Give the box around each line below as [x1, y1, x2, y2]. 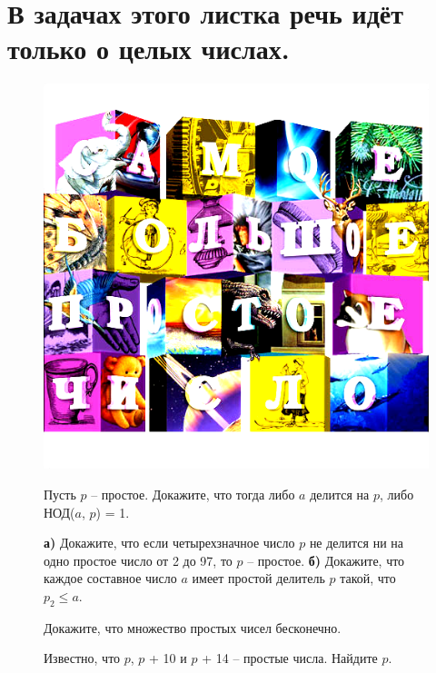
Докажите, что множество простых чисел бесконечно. [44, 618, 342, 637]
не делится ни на [309, 533, 404, 552]
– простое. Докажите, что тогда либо [91, 484, 295, 503]
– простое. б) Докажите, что [247, 550, 405, 569]
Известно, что [44, 648, 121, 668]
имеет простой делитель [192, 569, 325, 588]
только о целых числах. [7, 30, 290, 67]
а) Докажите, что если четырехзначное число [44, 533, 295, 552]
